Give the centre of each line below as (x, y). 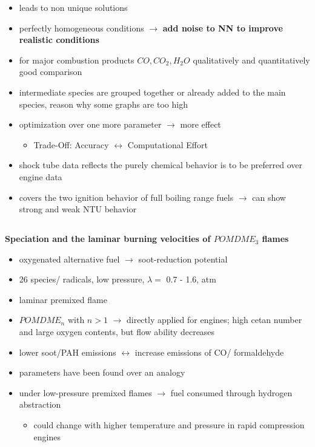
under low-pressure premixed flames (85, 392)
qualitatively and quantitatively (251, 60)
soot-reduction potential (183, 259)
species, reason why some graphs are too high (103, 104)
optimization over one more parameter (90, 124)
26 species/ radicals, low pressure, (82, 279)
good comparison (51, 72)
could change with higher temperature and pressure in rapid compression (169, 425)
